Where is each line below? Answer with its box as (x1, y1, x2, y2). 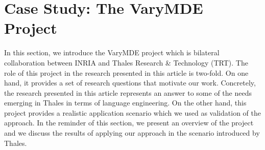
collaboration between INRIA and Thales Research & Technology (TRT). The (4, 57, 248, 68)
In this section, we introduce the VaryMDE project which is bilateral (4, 47, 220, 58)
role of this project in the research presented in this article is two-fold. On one (4, 67, 249, 78)
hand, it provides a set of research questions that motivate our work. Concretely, (4, 77, 256, 88)
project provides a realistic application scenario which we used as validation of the (4, 107, 261, 118)
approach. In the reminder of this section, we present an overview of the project (4, 117, 254, 128)
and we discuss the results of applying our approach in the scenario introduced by (4, 127, 260, 138)
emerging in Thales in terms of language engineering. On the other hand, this (4, 97, 247, 108)
